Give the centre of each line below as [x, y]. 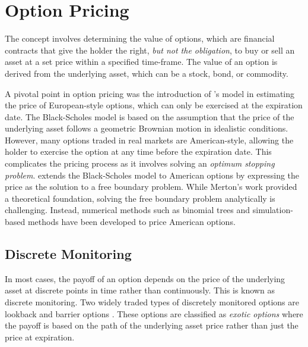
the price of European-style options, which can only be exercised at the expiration [154, 105]
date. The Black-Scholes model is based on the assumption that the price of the [150, 116]
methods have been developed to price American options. [131, 222]
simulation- [273, 210]
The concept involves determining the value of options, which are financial [140, 38]
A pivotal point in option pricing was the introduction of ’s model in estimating [150, 93]
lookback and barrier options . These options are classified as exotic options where [154, 313]
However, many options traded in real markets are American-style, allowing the [149, 140]
